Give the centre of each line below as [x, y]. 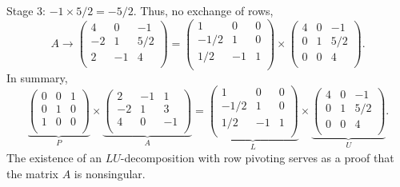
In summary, [37, 77]
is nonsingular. [110, 173]
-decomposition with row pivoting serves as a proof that [257, 157]
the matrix [32, 173]
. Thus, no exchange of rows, [203, 10]
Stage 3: [26, 10]
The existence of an [54, 157]
